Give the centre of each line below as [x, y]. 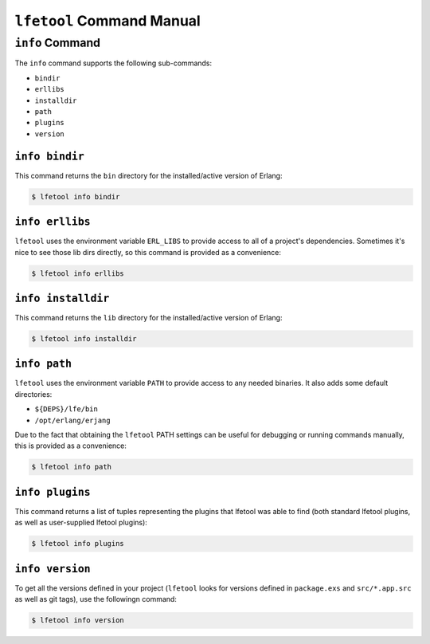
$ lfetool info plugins [78, 544]
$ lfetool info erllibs [78, 273]
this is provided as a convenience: [71, 446]
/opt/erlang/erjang [72, 420]
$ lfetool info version [78, 620]
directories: [33, 394]
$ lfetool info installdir [84, 338]
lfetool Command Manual [107, 21]
